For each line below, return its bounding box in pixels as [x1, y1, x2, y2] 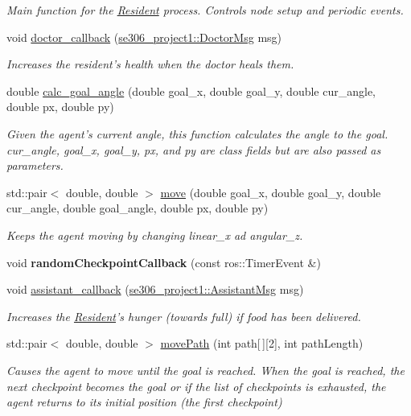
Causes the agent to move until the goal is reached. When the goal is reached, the [6, 361, 405, 378]
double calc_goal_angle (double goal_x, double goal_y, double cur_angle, [6, 82, 376, 99]
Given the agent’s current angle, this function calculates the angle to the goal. [6, 125, 388, 142]
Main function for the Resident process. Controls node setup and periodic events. [6, 2, 404, 18]
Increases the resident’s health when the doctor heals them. [6, 56, 294, 72]
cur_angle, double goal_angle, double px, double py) [6, 200, 269, 216]
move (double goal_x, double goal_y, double [160, 183, 381, 200]
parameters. [6, 157, 64, 174]
